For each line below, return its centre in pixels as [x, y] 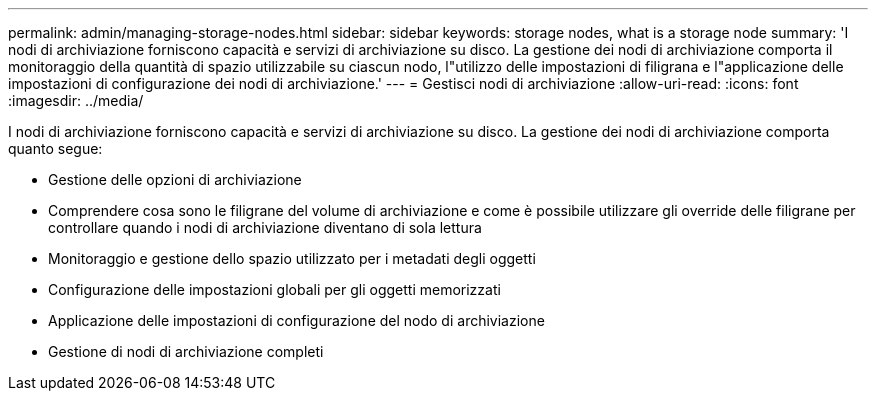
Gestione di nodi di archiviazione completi [186, 351]
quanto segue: [55, 148]
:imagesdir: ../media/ [76, 100]
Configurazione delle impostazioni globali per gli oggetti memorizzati [274, 289]
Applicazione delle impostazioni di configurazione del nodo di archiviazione [296, 320]
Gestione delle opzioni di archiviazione [175, 179]
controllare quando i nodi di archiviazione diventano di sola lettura [265, 227]
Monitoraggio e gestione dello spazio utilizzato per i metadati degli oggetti [292, 258]
